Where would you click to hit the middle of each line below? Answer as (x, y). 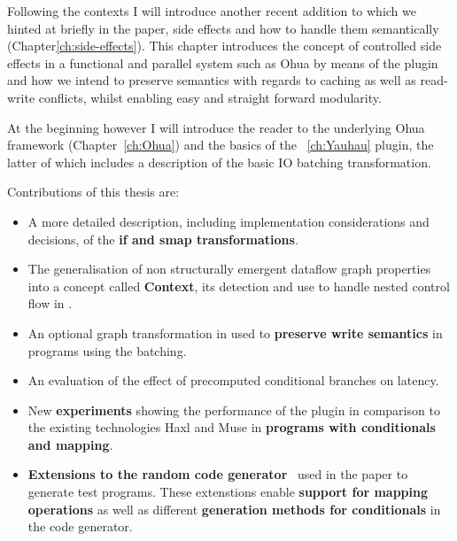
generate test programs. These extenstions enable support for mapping (228, 492)
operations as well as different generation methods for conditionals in (234, 509)
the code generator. (80, 526)
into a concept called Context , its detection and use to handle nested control (239, 286)
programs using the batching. (107, 350)
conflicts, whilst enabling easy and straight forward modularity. (210, 97)
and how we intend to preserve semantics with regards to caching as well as (212, 80)
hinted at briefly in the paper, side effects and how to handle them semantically (223, 28)
